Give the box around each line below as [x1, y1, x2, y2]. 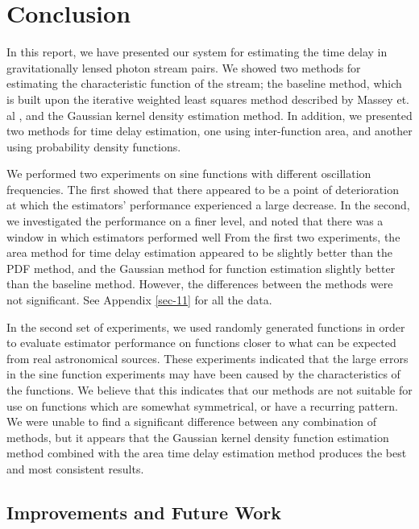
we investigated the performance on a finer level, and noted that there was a [6, 213, 384, 229]
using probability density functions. [6, 138, 181, 155]
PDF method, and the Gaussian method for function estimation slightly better [6, 259, 396, 276]
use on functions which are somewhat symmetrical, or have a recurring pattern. [6, 397, 398, 414]
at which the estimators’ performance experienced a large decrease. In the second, [6, 196, 410, 213]
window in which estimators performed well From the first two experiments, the [6, 228, 400, 245]
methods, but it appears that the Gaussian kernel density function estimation [6, 428, 389, 445]
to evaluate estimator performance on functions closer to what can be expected [6, 334, 396, 351]
